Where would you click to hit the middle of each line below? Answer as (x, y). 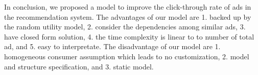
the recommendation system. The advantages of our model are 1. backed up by (128, 16)
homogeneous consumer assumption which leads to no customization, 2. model (127, 56)
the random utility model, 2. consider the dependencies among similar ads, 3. (125, 27)
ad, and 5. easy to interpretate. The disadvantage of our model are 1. (112, 46)
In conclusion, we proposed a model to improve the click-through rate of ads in (128, 7)
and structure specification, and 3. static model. (79, 66)
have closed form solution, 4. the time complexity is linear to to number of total (129, 36)
